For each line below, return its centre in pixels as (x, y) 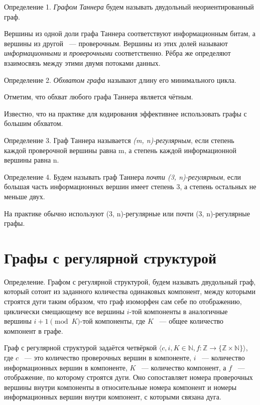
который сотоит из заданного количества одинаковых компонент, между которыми (130, 291)
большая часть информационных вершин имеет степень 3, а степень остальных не (130, 186)
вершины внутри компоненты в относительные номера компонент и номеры (120, 387)
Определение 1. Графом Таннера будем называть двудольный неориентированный (129, 7)
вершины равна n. (32, 160)
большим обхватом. (34, 123)
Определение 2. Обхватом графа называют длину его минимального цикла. (120, 80)
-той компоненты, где (113, 321)
